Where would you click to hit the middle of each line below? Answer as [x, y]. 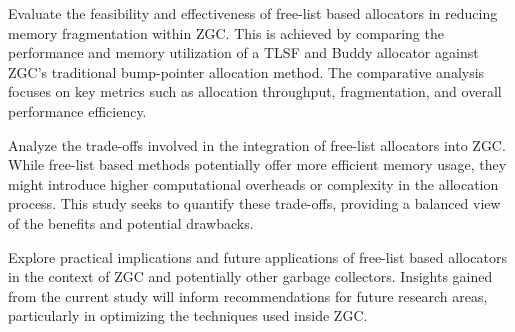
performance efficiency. [77, 110]
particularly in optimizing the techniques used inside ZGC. [188, 315]
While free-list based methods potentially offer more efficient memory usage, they [257, 164]
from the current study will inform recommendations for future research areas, [248, 295]
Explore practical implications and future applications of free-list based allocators [257, 256]
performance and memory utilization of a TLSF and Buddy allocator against [243, 52]
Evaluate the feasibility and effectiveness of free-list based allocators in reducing [253, 13]
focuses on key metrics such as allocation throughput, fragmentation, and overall [255, 91]
